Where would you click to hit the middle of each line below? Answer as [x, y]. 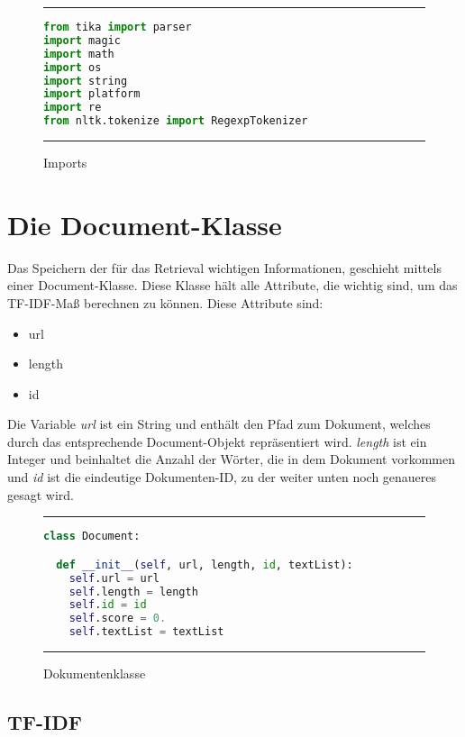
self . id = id [108, 605]
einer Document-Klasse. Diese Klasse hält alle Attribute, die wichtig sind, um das [232, 285]
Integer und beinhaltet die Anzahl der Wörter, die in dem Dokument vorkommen [232, 459]
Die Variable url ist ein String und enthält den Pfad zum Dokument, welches [219, 424]
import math [79, 54]
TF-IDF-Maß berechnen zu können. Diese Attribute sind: [165, 302]
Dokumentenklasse [95, 673]
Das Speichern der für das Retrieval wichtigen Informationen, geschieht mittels [224, 267]
